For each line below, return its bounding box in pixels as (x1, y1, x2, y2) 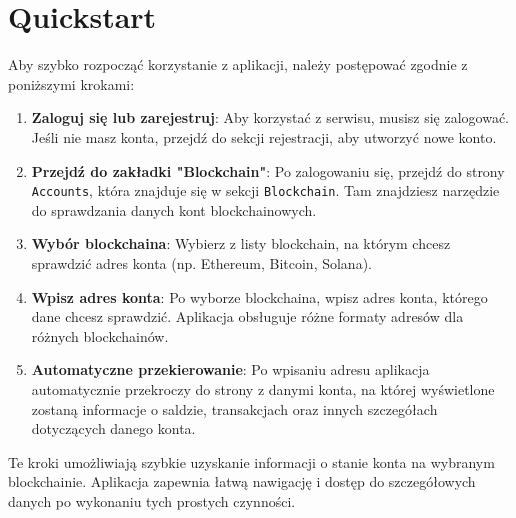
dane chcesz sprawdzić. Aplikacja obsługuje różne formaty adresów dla (31, 306, 464, 327)
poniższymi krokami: (8, 73, 135, 94)
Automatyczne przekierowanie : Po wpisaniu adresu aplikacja (31, 359, 430, 380)
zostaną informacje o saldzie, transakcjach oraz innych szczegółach (31, 398, 438, 419)
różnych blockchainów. (31, 325, 169, 346)
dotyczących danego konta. (31, 418, 196, 439)
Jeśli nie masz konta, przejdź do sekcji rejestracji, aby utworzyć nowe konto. (31, 126, 497, 147)
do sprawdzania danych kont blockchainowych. (31, 199, 317, 220)
